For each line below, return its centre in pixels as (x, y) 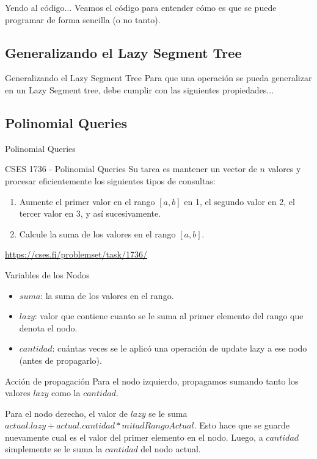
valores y (284, 169)
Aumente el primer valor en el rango (87, 201)
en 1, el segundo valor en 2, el (239, 201)
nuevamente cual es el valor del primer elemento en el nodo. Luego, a (134, 437)
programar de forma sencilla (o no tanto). (83, 19)
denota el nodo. (48, 327)
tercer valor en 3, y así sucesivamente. (90, 213)
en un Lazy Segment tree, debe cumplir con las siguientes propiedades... (140, 89)
